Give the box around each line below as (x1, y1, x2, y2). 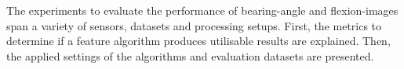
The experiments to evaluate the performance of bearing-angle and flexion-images (6, 2, 399, 18)
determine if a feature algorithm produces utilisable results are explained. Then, (6, 33, 391, 49)
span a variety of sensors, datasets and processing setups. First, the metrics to (6, 17, 382, 33)
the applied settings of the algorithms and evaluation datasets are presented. (6, 47, 374, 64)
